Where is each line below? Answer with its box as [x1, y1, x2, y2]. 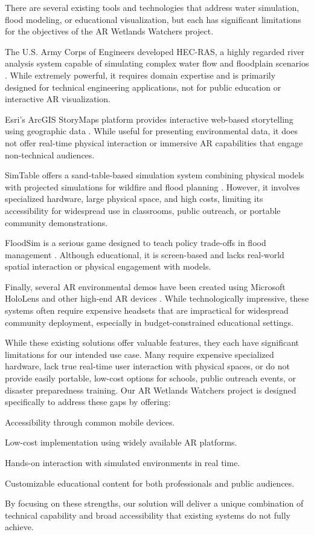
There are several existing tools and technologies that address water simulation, [5, 1, 300, 13]
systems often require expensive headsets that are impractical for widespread [5, 304, 289, 317]
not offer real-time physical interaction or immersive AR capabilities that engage [5, 136, 303, 149]
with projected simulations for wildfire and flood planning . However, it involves [5, 180, 300, 193]
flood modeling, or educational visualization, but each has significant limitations [5, 13, 301, 25]
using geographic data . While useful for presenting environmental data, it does [5, 125, 298, 137]
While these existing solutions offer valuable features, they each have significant [5, 336, 300, 349]
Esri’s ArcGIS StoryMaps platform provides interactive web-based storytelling [5, 112, 293, 125]
